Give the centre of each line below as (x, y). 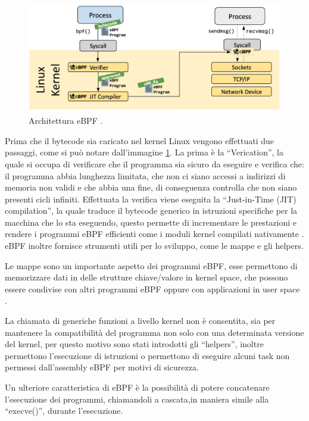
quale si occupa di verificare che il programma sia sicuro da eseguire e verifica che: (154, 163)
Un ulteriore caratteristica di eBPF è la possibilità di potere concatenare (137, 387)
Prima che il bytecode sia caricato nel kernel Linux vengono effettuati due (140, 140)
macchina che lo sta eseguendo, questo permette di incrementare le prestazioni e (151, 222)
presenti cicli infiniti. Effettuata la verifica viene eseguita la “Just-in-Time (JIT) (151, 199)
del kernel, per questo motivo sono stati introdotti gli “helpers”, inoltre (134, 344)
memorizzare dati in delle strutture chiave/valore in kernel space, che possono (146, 277)
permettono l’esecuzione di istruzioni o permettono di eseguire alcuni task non (147, 355)
